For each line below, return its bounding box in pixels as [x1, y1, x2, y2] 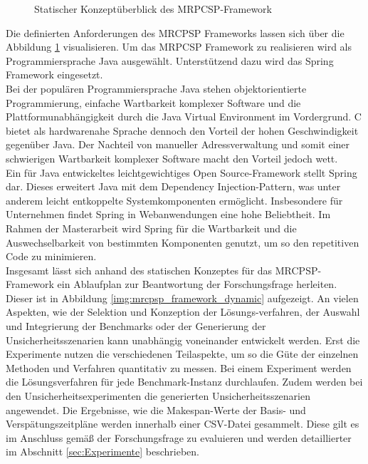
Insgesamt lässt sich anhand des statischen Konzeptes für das [6, 262, 273, 277]
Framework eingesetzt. [6, 67, 103, 82]
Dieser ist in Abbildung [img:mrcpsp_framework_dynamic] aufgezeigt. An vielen [6, 290, 359, 305]
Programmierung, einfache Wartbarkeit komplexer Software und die [6, 95, 301, 110]
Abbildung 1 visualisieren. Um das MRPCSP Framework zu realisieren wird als [6, 39, 352, 54]
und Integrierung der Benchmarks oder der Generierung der [6, 319, 266, 334]
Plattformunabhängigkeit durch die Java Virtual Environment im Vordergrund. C [6, 109, 362, 124]
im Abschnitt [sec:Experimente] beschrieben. [6, 444, 199, 459]
